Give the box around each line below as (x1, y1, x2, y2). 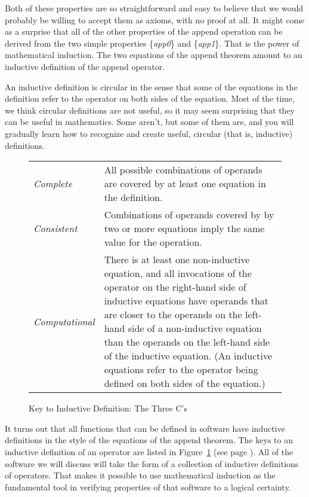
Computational (33, 314, 95, 328)
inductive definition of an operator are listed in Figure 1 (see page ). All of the (5, 445, 293, 458)
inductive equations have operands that (104, 294, 269, 308)
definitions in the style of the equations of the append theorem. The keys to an (5, 434, 293, 446)
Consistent (33, 221, 78, 236)
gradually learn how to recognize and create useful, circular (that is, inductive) (5, 127, 293, 139)
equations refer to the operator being (104, 362, 258, 377)
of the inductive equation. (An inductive (104, 349, 273, 363)
